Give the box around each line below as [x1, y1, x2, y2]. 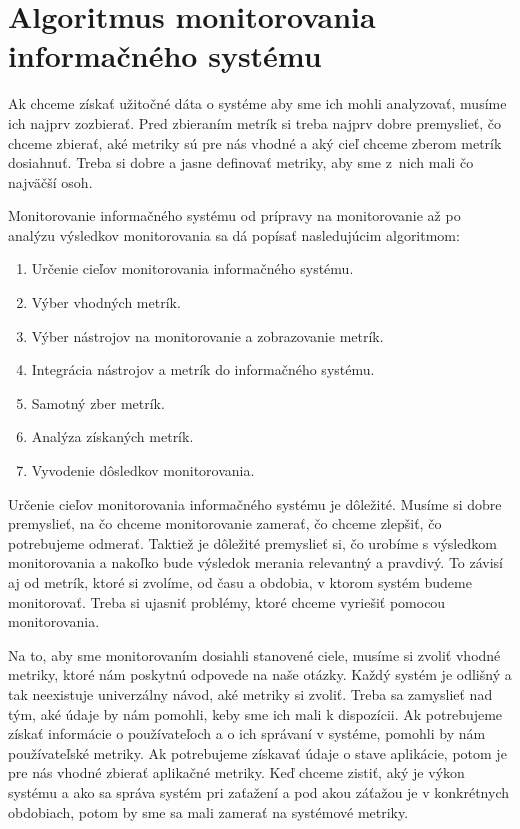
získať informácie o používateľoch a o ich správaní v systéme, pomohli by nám [8, 723, 486, 744]
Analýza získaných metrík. [31, 426, 194, 447]
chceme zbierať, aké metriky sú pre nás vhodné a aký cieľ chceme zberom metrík [8, 132, 502, 153]
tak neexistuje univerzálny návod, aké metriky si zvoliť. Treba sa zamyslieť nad [8, 683, 493, 704]
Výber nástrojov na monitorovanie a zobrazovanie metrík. [31, 325, 384, 346]
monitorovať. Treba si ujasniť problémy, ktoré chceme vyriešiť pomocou [8, 591, 446, 612]
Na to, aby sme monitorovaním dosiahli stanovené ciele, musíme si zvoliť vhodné [8, 644, 501, 665]
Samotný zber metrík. [31, 392, 165, 413]
